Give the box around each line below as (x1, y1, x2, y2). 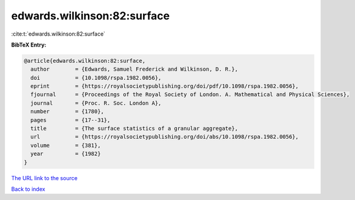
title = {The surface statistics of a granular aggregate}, (30, 125, 239, 132)
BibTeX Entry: (11, 41, 47, 48)
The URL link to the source (11, 174, 78, 181)
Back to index (11, 185, 45, 193)
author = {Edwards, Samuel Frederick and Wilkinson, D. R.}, (30, 66, 239, 73)
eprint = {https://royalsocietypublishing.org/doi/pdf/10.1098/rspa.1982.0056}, (30, 83, 299, 90)
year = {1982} (30, 150, 101, 157)
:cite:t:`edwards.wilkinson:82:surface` (11, 30, 105, 37)
